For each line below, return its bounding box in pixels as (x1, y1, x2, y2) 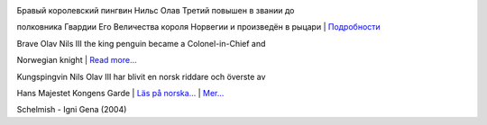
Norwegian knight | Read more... (16, 55, 137, 66)
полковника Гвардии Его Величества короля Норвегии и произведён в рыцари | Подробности (16, 22, 381, 32)
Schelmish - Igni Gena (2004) (16, 104, 127, 115)
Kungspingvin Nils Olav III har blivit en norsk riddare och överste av (16, 71, 266, 82)
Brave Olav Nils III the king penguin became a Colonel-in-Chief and (16, 38, 266, 49)
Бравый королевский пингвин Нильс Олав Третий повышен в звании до (16, 5, 295, 15)
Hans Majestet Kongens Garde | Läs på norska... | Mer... (16, 87, 225, 98)
